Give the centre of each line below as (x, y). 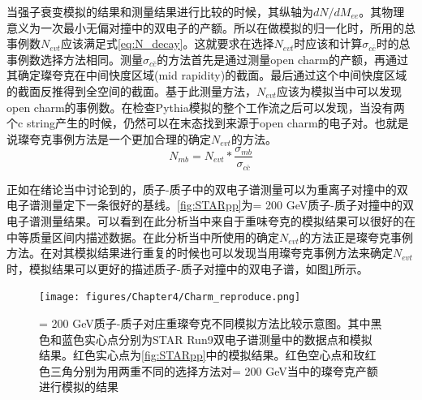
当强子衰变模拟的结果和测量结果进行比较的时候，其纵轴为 (160, 11)
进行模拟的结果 (79, 387)
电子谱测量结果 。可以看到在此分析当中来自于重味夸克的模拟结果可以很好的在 (211, 221)
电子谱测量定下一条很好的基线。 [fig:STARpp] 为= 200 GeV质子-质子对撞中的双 (210, 205)
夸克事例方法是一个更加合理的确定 (120, 138)
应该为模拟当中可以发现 (339, 90)
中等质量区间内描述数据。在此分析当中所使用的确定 (143, 237)
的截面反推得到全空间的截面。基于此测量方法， (131, 90)
